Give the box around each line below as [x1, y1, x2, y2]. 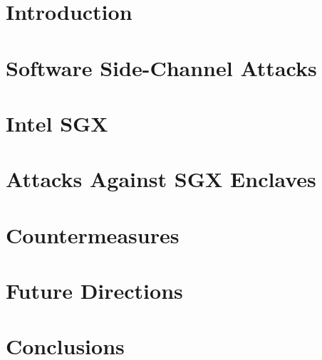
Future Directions [6, 276, 183, 305]
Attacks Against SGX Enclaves [6, 164, 316, 194]
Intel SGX [6, 108, 108, 137]
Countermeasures [6, 220, 180, 249]
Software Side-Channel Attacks [6, 53, 317, 82]
